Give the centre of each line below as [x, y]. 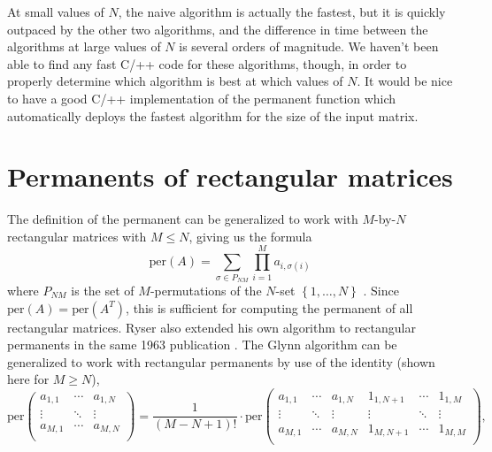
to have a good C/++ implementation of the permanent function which [202, 98]
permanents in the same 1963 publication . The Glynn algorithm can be [202, 345]
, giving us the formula [250, 236]
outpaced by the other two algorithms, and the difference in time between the [218, 29]
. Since [381, 290]
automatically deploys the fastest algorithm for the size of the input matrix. [213, 115]
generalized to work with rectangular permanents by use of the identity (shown [221, 361]
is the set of [103, 290]
